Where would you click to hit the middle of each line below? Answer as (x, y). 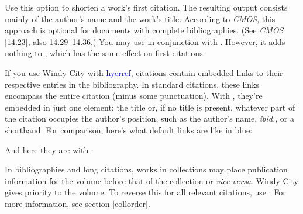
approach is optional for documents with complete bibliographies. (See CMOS (144, 30)
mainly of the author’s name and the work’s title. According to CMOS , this (140, 18)
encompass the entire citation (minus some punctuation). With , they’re (134, 96)
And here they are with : (49, 149)
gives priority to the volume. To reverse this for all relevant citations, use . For (145, 192)
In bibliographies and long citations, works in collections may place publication (146, 169)
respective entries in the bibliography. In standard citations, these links (132, 84)
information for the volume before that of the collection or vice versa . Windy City (151, 180)
